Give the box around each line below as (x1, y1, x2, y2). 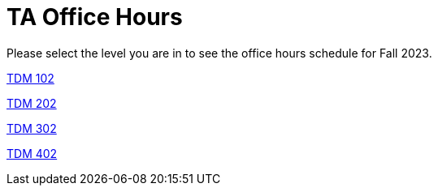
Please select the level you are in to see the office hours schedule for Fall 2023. (7, 45, 432, 60)
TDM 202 (7, 96, 57, 110)
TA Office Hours (7, 3, 183, 31)
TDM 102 (7, 70, 54, 85)
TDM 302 (7, 121, 57, 135)
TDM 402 (7, 146, 58, 160)
